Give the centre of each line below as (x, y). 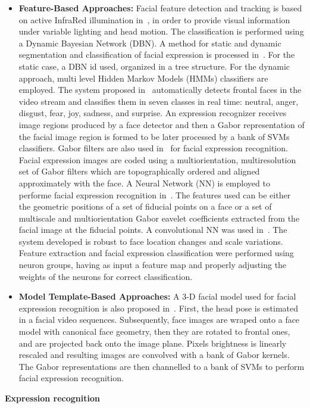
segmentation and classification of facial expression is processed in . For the (157, 54)
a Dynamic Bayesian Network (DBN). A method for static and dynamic (150, 43)
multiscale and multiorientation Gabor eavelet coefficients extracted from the (159, 218)
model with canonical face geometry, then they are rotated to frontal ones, (154, 331)
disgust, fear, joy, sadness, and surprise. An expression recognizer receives (153, 113)
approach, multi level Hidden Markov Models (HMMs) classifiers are (143, 78)
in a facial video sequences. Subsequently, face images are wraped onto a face (159, 320)
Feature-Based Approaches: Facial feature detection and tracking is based (160, 8)
